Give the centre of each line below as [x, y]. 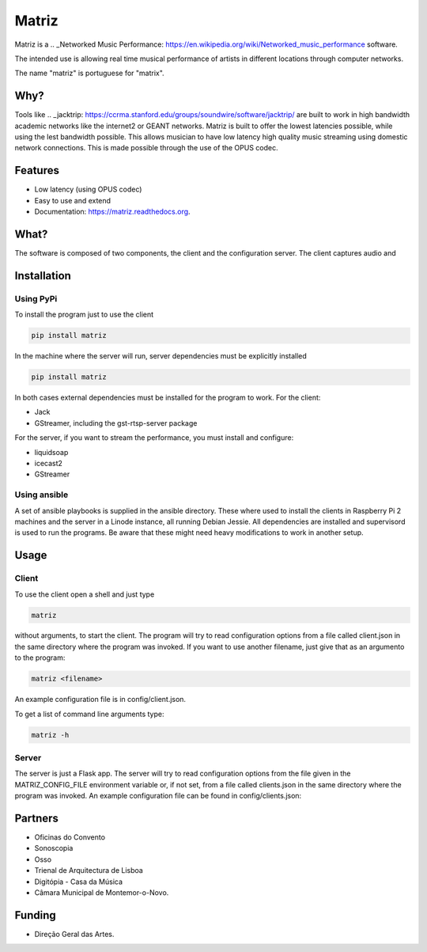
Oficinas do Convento [70, 837]
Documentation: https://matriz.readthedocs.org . [112, 212]
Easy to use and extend [72, 200]
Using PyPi [36, 298]
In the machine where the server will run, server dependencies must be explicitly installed [161, 356]
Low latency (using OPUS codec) [88, 189]
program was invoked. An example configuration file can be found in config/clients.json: [158, 796]
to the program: [40, 658]
